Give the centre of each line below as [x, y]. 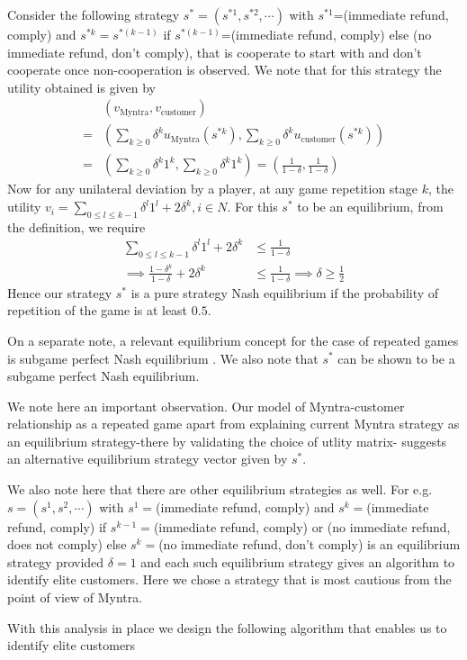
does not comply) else [67, 544]
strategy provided [56, 561]
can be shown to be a [396, 358]
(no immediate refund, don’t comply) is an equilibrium [310, 544]
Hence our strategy [60, 292]
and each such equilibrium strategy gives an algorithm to [298, 561]
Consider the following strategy [94, 14]
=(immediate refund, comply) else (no [326, 34]
